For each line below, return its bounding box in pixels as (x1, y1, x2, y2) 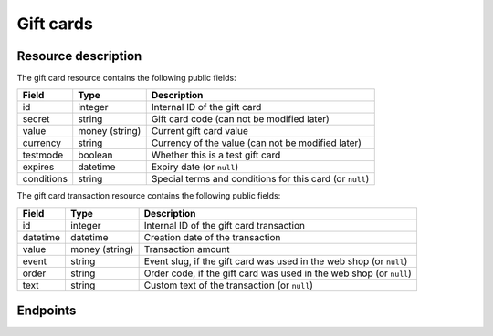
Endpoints (16, 303, 77, 319)
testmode (22, 148, 64, 161)
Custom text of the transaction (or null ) (143, 279, 314, 291)
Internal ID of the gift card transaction (143, 219, 306, 231)
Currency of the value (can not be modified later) (151, 137, 362, 149)
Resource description (16, 48, 142, 64)
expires (22, 160, 55, 173)
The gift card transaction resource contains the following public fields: (16, 190, 281, 201)
